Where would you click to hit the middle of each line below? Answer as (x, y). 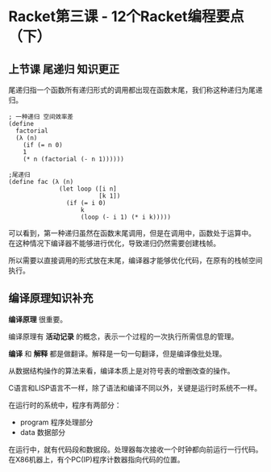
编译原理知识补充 (51, 298)
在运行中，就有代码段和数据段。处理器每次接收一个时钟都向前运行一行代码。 (135, 449)
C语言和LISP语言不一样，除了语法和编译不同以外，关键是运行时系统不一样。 (135, 387)
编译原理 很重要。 (38, 319)
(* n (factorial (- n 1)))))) (74, 159)
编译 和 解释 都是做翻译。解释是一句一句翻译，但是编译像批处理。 (117, 353)
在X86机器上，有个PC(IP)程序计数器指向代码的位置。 (96, 459)
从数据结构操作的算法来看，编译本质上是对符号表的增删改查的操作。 (121, 370)
